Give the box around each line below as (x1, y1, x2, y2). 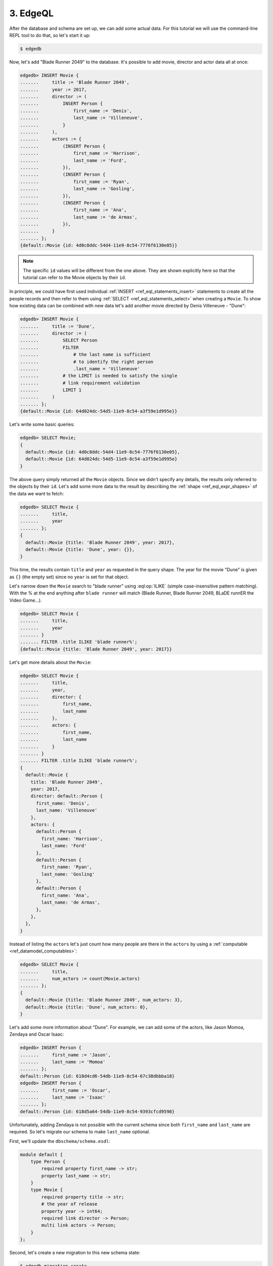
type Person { (30, 1159, 66, 1164)
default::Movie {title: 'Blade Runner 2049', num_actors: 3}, (25, 997, 183, 1003)
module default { (20, 1152, 63, 1157)
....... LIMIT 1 (20, 387, 82, 393)
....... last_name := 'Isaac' (20, 1094, 106, 1100)
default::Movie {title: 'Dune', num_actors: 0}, (25, 1004, 149, 1010)
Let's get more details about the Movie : (9, 659, 92, 665)
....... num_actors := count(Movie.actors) (20, 975, 140, 981)
